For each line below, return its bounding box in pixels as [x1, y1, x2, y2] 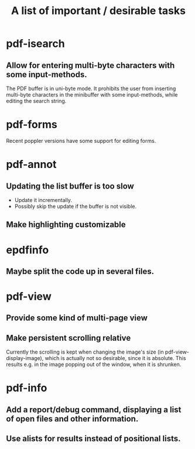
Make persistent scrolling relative [6, 333, 131, 343]
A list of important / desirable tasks [11, 4, 186, 18]
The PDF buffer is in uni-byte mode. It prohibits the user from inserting [6, 85, 176, 92]
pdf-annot [6, 158, 57, 171]
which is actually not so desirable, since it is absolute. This [45, 355, 186, 362]
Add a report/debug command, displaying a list [6, 405, 182, 414]
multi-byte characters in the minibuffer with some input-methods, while [6, 91, 178, 98]
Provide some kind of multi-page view [6, 313, 148, 323]
